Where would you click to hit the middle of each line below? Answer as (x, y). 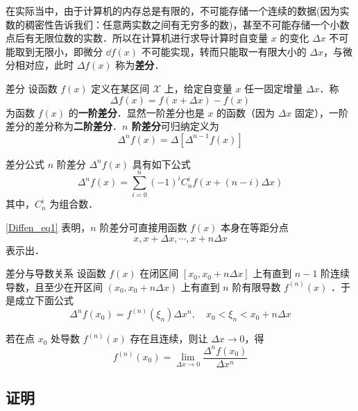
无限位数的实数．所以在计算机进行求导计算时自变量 (151, 38)
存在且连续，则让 (169, 338)
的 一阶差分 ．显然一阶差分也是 (136, 112)
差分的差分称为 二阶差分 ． (64, 126)
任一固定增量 (274, 88)
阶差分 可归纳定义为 (175, 126)
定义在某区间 (120, 88)
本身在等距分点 (255, 227)
